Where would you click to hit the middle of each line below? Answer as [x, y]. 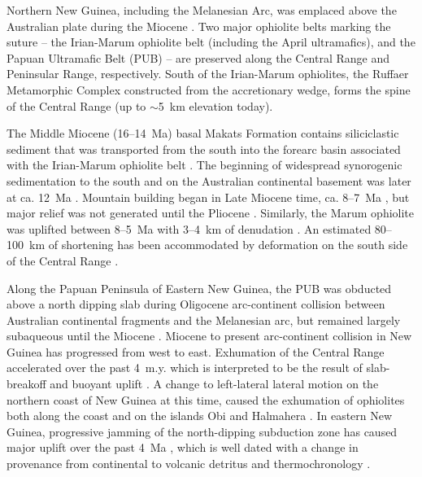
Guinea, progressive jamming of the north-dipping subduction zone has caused [202, 431]
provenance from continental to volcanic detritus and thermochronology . [189, 464]
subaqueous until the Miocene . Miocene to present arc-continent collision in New [209, 336]
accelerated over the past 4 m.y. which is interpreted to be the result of [185, 368]
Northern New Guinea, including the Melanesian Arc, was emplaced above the [202, 10]
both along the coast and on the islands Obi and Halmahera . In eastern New [200, 416]
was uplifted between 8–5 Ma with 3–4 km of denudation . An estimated [189, 228]
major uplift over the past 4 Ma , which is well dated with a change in [183, 447]
